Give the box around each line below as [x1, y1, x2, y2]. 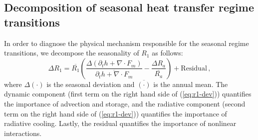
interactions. [4, 127, 42, 138]
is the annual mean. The [153, 78, 228, 89]
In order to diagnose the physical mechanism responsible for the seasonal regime [4, 37, 249, 48]
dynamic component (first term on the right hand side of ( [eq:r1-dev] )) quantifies [4, 88, 252, 99]
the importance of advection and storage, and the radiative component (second [4, 98, 246, 108]
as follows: [152, 47, 183, 58]
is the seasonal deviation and [46, 78, 135, 89]
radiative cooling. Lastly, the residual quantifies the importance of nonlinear [4, 118, 237, 128]
